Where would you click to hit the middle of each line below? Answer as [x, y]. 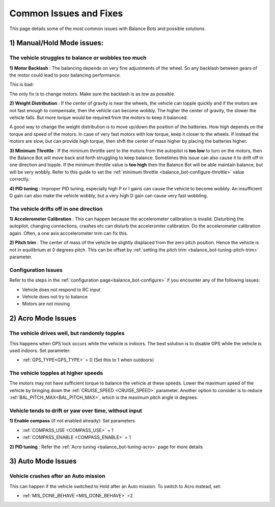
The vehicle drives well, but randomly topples [67, 333]
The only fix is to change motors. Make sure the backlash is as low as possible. [92, 94]
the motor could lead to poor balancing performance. [65, 75]
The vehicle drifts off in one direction [56, 209]
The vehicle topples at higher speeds [56, 373]
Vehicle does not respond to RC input [61, 289]
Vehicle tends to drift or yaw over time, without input [76, 411]
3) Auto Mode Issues [43, 461]
